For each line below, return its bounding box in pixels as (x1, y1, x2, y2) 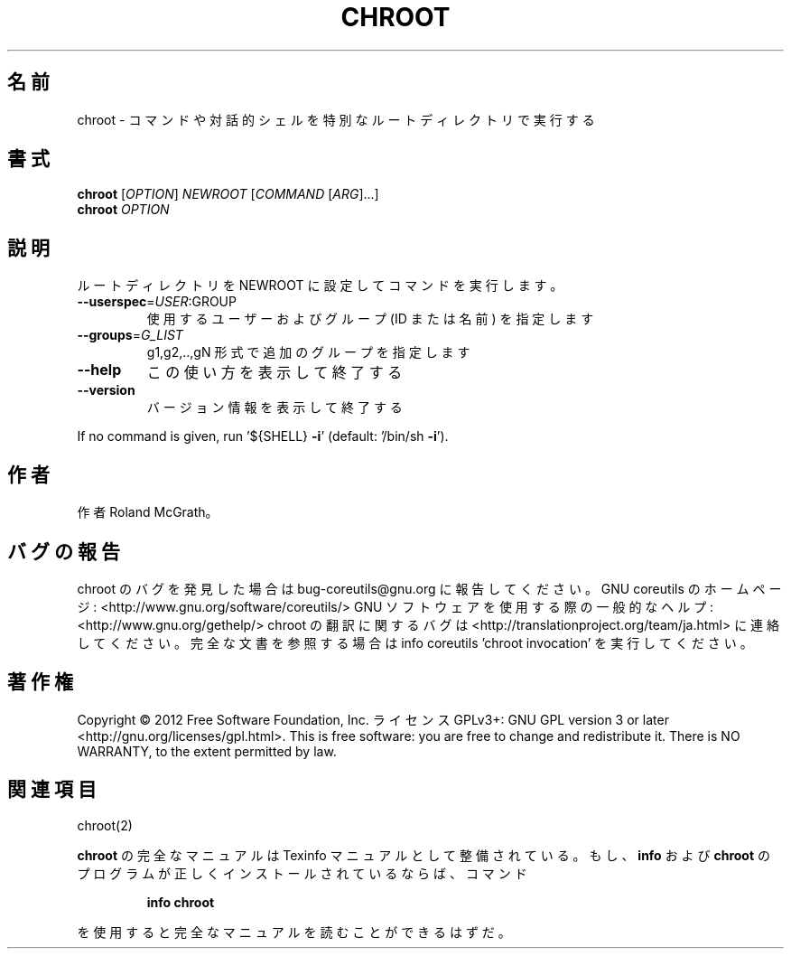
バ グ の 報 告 (7, 539, 120, 563)
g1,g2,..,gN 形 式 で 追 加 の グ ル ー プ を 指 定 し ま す (146, 344, 470, 361)
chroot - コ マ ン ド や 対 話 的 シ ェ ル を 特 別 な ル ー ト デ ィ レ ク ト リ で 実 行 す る (77, 111, 595, 127)
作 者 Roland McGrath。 (77, 504, 219, 520)
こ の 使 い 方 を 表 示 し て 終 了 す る (146, 363, 403, 382)
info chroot (146, 894, 215, 910)
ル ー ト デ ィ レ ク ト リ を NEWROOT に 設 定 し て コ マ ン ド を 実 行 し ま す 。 (77, 277, 563, 294)
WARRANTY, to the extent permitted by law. (77, 743, 337, 759)
